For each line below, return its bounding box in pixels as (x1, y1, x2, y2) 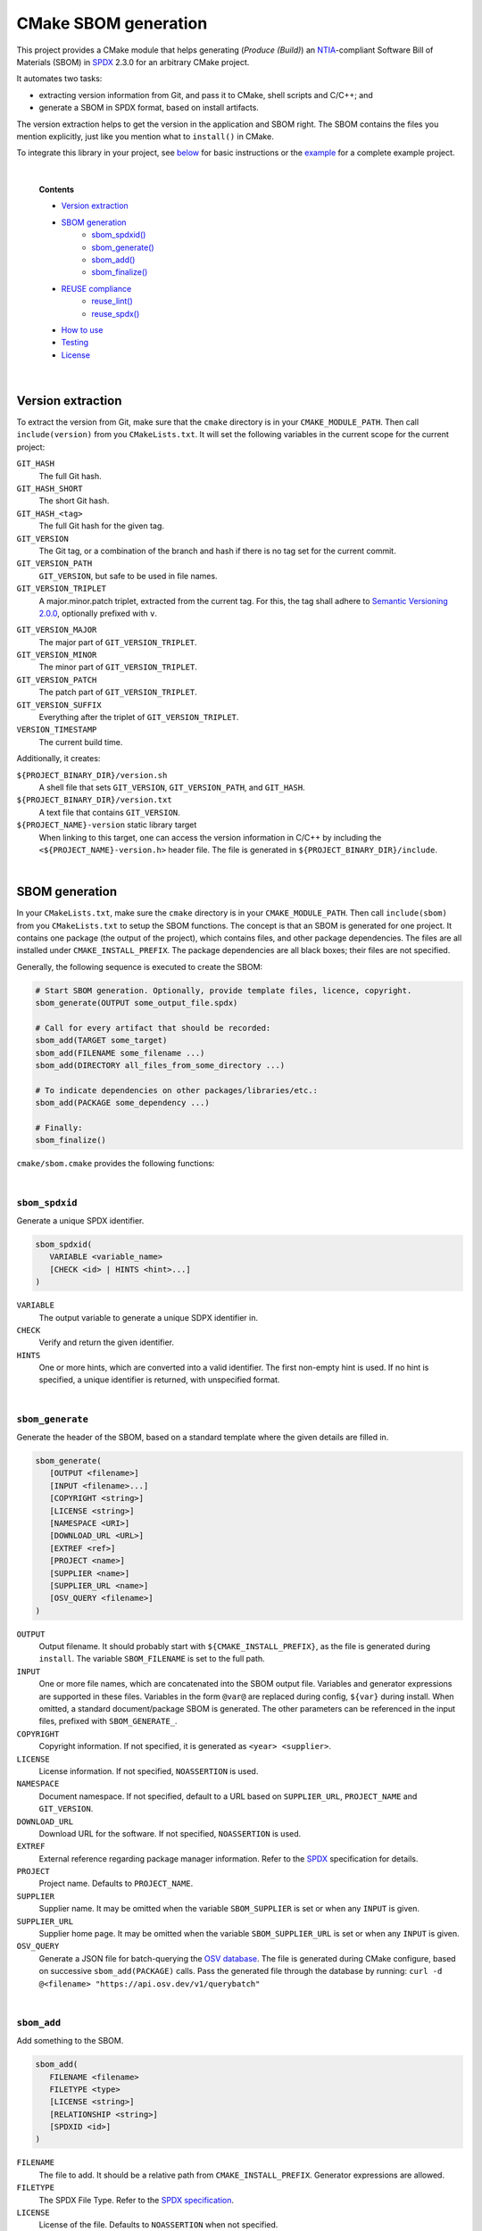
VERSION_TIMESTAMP (16, 725, 97, 735)
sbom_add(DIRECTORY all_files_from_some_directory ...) (35, 1060, 286, 1071)
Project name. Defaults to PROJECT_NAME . (38, 1879, 194, 1889)
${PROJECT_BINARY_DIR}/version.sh (16, 770, 168, 780)
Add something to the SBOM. (16, 2036, 124, 2046)
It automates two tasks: (16, 73, 103, 84)
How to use (61, 324, 104, 335)
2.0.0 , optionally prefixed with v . (38, 608, 158, 618)
